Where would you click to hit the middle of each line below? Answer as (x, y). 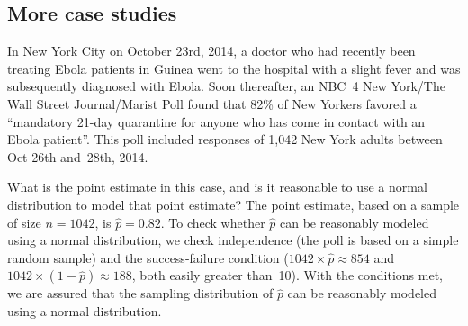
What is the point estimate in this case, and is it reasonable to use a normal (217, 187)
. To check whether (213, 222)
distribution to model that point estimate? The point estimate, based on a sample (234, 204)
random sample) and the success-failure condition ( (148, 257)
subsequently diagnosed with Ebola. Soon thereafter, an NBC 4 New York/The (226, 86)
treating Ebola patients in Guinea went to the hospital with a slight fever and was (234, 68)
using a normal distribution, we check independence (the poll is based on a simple (233, 240)
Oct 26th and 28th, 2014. (78, 156)
